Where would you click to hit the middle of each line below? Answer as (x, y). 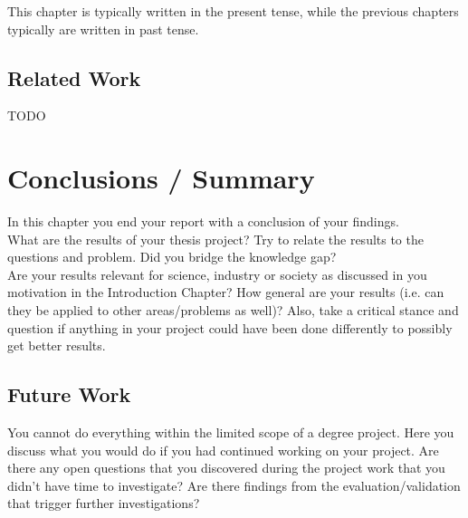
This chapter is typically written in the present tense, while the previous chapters (233, 11)
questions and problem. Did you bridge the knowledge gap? (172, 257)
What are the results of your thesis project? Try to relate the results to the (215, 239)
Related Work (74, 77)
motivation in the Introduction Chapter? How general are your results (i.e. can (226, 292)
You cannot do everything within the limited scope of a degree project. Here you (231, 432)
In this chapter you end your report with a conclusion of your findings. (203, 221)
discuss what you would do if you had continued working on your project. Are (223, 450)
